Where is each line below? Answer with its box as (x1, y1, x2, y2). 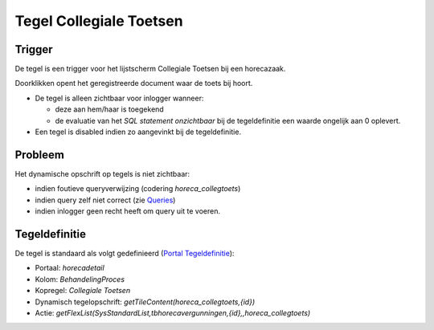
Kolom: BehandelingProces (35, 274, 125, 284)
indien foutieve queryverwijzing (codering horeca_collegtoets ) (35, 184, 241, 194)
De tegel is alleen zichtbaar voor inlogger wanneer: (35, 93, 204, 103)
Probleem (14, 148, 64, 161)
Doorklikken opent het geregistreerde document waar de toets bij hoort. (14, 79, 253, 88)
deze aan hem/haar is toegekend (55, 104, 164, 114)
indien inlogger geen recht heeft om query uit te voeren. (35, 206, 221, 216)
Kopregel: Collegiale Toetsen (35, 286, 131, 295)
